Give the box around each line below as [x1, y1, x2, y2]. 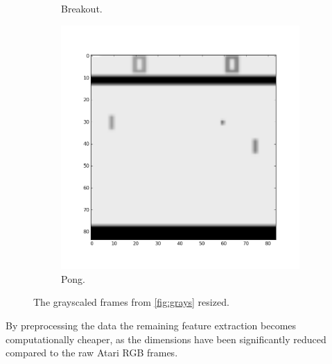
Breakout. [61, 1, 103, 15]
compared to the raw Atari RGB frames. [6, 345, 178, 360]
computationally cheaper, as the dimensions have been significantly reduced [6, 331, 326, 346]
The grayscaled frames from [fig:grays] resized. [33, 295, 229, 309]
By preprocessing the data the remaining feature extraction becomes [6, 318, 297, 333]
